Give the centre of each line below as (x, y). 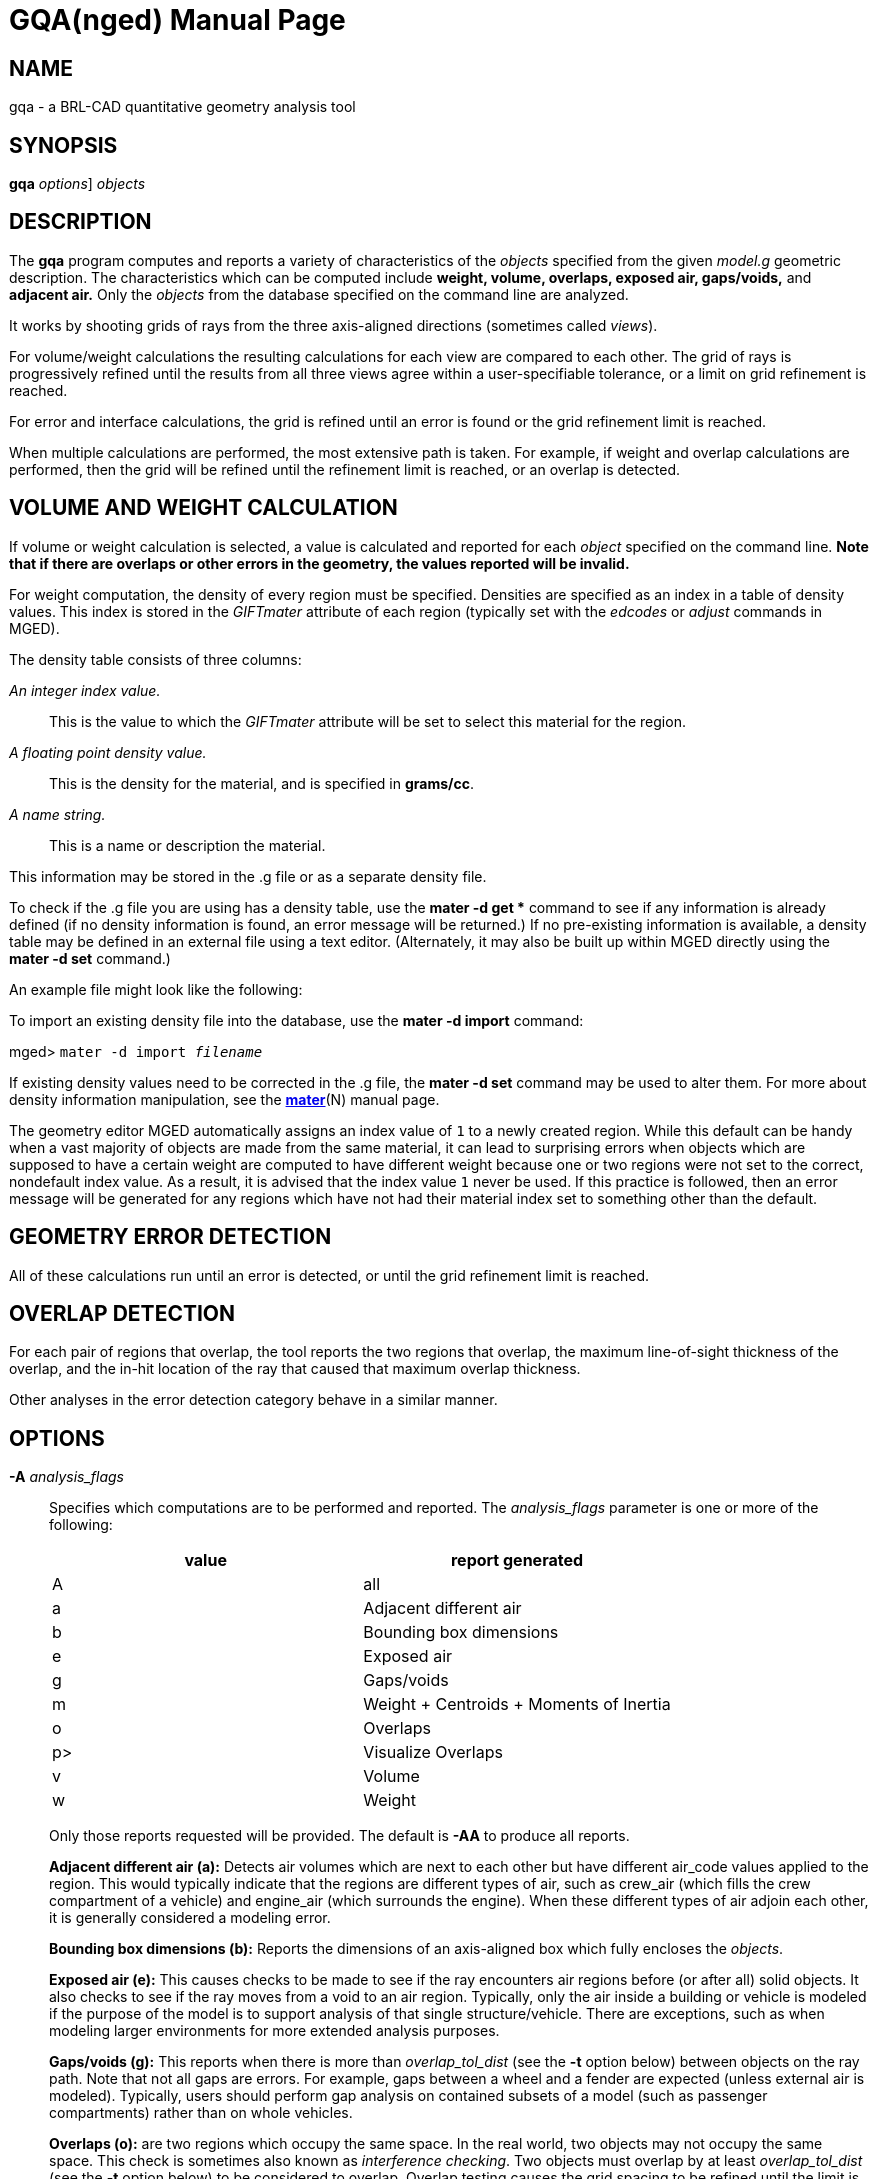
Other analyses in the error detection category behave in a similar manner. (253, 1400)
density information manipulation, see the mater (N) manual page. (224, 1099)
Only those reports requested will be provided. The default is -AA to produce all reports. (339, 1836)
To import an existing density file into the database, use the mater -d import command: (296, 1020)
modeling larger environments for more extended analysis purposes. (274, 2031)
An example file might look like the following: (156, 989)
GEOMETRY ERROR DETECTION (170, 1237)
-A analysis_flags (66, 1477)
